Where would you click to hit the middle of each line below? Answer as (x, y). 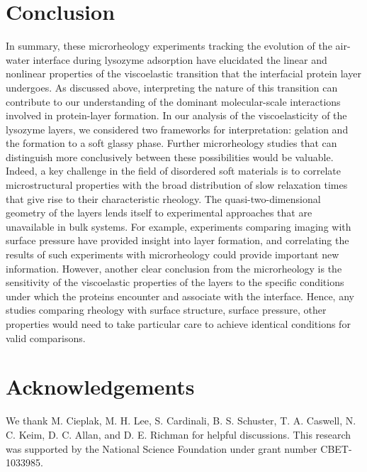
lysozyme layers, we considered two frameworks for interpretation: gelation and (177, 129)
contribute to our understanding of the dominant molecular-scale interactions (173, 101)
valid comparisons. (46, 337)
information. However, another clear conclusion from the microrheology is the (174, 268)
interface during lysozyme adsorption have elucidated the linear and (180, 59)
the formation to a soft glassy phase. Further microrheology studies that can (171, 143)
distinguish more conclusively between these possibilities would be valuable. (170, 157)
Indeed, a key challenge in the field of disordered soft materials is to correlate (173, 171)
